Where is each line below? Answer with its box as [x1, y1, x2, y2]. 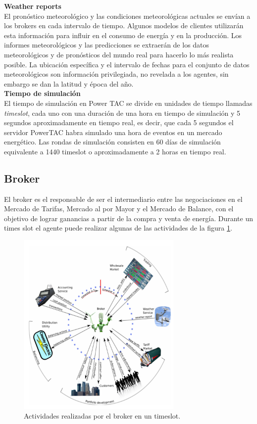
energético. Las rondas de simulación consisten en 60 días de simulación [4, 137, 221, 147]
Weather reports [4, 1, 61, 11]
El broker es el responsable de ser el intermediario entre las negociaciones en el [4, 193, 243, 204]
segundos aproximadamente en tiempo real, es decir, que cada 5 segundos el [4, 117, 234, 128]
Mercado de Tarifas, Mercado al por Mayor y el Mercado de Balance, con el [4, 203, 234, 214]
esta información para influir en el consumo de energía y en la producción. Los [4, 30, 242, 40]
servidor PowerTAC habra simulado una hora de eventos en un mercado [4, 127, 222, 137]
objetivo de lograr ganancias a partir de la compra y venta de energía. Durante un [4, 213, 254, 223]
